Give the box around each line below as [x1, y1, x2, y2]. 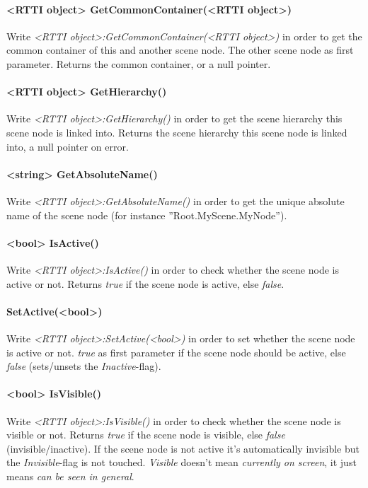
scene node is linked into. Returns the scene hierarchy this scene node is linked [6, 124, 347, 139]
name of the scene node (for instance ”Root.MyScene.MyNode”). [6, 207, 287, 222]
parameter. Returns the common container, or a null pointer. [6, 56, 271, 71]
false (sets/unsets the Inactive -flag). [6, 359, 161, 373]
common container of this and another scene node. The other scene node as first [6, 42, 354, 57]
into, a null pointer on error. [6, 139, 129, 153]
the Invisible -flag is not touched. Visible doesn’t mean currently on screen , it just [6, 455, 357, 470]
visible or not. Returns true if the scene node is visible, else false [6, 427, 285, 442]
